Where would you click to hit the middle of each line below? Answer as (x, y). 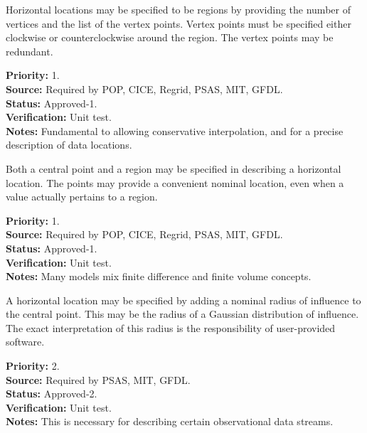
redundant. (30, 51)
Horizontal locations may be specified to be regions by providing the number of (178, 9)
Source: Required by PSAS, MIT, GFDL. (98, 379)
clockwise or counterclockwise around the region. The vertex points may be (170, 37)
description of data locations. (69, 145)
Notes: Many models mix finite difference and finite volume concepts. (159, 276)
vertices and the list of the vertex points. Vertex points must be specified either (179, 23)
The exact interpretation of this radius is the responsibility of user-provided (171, 327)
